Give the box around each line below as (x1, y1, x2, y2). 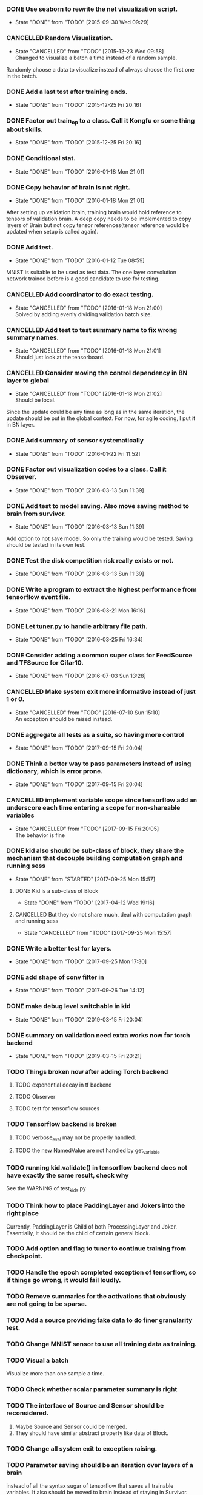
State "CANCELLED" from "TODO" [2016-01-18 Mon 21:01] (15, 347, 161, 354)
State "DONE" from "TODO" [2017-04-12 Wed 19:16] (24, 899, 155, 906)
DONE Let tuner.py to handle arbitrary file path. (6, 622, 148, 630)
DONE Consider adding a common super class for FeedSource (6, 651, 193, 659)
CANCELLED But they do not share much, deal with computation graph (15, 910, 192, 918)
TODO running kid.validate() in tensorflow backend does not (6, 1164, 188, 1172)
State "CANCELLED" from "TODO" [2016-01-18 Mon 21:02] (15, 390, 162, 398)
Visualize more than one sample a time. (6, 1370, 105, 1377)
